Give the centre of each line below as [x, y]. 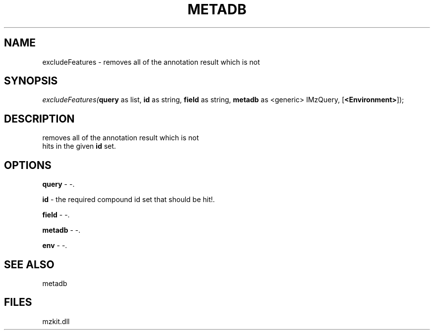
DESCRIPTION [39, 119]
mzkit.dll [56, 321]
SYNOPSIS [31, 81]
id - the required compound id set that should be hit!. [129, 200]
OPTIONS [28, 165]
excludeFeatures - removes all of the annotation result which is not [151, 62]
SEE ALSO [29, 264]
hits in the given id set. [79, 146]
